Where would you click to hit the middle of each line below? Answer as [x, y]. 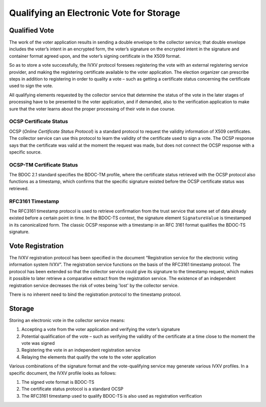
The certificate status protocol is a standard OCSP [72, 389]
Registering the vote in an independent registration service [81, 350]
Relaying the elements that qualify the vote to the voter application [89, 357]
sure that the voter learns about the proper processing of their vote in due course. [92, 109]
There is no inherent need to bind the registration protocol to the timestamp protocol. [95, 294]
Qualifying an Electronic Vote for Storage [95, 13]
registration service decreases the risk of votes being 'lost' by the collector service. [94, 285]
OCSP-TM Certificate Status [44, 164]
